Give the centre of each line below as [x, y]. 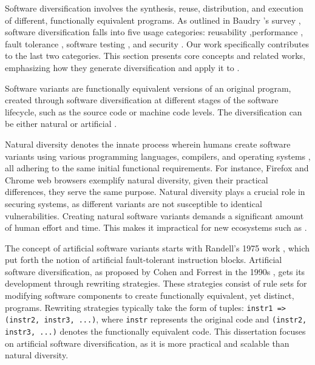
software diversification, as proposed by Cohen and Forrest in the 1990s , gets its [155, 271]
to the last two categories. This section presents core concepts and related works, [155, 56]
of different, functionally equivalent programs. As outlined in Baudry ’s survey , [153, 20]
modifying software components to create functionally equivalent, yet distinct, [150, 295]
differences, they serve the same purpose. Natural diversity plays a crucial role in [155, 192]
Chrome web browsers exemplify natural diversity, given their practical [137, 179]
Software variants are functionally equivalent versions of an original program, [148, 88]
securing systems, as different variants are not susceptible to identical [134, 203]
